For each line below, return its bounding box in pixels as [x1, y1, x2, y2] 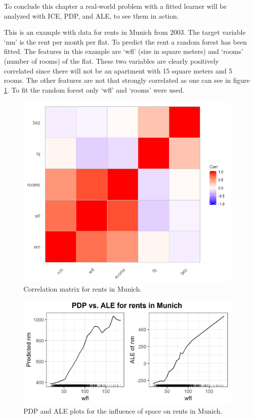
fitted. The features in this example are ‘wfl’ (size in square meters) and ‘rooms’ [4, 46, 243, 56]
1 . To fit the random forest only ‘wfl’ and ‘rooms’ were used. [4, 84, 185, 95]
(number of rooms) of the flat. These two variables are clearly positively [4, 55, 219, 66]
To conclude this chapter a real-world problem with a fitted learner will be [4, 1, 227, 11]
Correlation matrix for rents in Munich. [23, 283, 142, 294]
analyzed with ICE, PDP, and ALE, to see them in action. [4, 10, 179, 21]
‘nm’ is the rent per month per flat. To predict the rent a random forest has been [4, 36, 247, 47]
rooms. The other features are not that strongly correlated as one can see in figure [4, 75, 250, 85]
